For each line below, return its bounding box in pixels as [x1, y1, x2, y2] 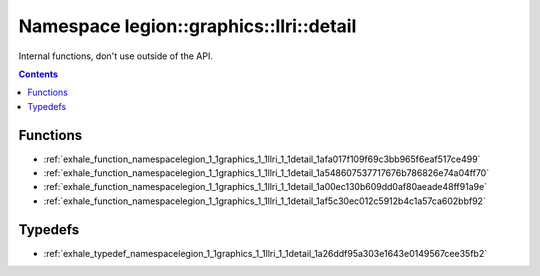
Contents [18, 68, 59, 80]
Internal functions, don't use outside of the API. [18, 50, 214, 62]
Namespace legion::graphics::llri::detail [18, 15, 357, 37]
